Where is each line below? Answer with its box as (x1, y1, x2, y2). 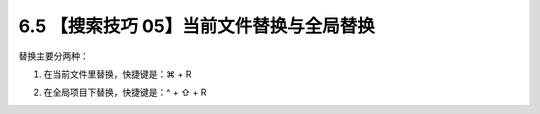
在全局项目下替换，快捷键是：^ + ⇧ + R (43, 86, 207, 99)
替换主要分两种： (18, 50, 89, 62)
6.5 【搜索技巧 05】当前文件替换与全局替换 (18, 15, 375, 37)
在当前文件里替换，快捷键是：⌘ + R (43, 68, 192, 80)
